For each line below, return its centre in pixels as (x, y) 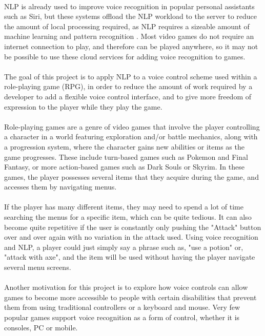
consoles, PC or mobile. (41, 327)
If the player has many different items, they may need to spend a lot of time (124, 207)
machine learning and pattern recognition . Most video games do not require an (129, 36)
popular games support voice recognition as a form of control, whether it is (122, 317)
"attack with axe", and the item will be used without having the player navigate (130, 257)
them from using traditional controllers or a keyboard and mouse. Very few (122, 307)
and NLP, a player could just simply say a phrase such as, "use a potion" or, (124, 247)
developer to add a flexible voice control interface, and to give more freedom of (128, 96)
